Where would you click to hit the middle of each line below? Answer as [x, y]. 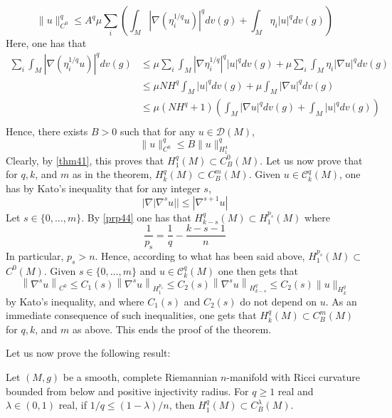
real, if [73, 405]
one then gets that [258, 270]
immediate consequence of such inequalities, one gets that [131, 315]
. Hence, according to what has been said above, [200, 256]
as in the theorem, [112, 174]
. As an [341, 301]
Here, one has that [46, 43]
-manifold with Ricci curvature [293, 376]
